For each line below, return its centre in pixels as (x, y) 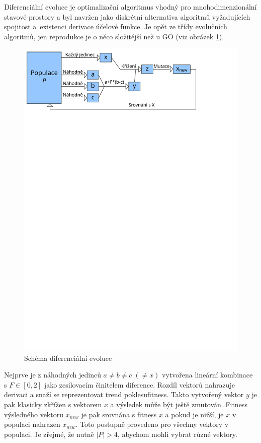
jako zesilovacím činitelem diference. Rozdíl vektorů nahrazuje (139, 384)
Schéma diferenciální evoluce (68, 358)
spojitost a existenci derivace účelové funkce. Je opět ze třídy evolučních (116, 26)
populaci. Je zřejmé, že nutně (49, 434)
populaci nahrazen (32, 424)
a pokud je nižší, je (194, 414)
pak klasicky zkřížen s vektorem (53, 404)
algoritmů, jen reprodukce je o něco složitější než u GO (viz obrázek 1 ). (114, 36)
